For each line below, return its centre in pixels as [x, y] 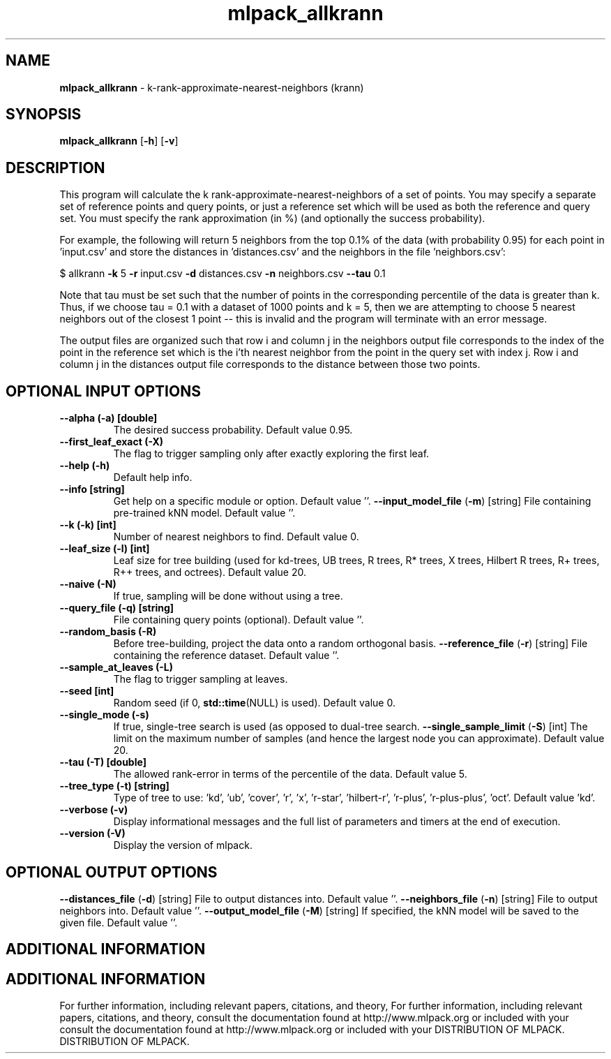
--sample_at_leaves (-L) [116, 667]
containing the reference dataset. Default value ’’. [226, 656]
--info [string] [92, 489]
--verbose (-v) [94, 810]
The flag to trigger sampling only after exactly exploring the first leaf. [271, 454]
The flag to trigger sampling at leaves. [201, 679]
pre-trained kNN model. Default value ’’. [204, 513]
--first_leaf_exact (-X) [112, 442]
